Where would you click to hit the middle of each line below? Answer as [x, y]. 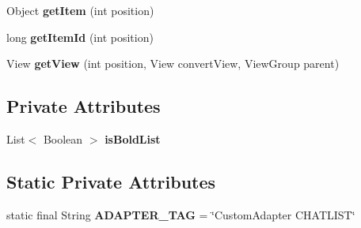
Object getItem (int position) [80, 10]
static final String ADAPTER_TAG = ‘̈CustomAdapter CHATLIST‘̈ [181, 214]
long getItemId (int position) [80, 37]
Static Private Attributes [111, 181]
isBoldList [133, 138]
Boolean [63, 138]
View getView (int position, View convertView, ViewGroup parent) [173, 64]
